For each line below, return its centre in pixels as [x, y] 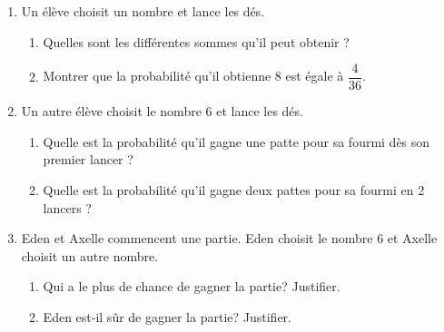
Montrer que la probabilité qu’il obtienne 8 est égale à [193, 76]
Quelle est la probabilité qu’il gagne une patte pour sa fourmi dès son [237, 141]
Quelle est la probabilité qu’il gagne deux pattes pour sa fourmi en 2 [234, 190]
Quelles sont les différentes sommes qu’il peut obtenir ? [196, 41]
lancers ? [67, 207]
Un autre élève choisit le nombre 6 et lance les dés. [162, 111]
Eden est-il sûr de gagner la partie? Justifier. [167, 317]
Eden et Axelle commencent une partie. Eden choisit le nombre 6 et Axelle [229, 238]
